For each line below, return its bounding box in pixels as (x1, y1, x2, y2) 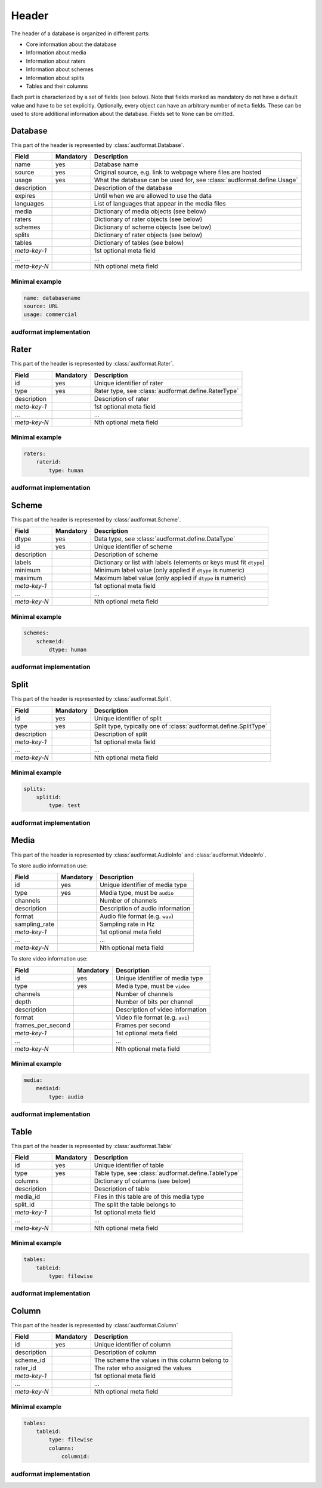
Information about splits (26, 74, 85, 81)
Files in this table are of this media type (94, 1192, 205, 1201)
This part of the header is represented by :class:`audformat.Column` (11, 1322, 178, 1329)
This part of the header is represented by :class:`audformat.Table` (11, 1142, 173, 1149)
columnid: (61, 1453, 90, 1460)
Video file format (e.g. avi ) (115, 1013, 190, 1021)
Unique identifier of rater (94, 379, 163, 387)
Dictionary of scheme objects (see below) (94, 223, 212, 231)
